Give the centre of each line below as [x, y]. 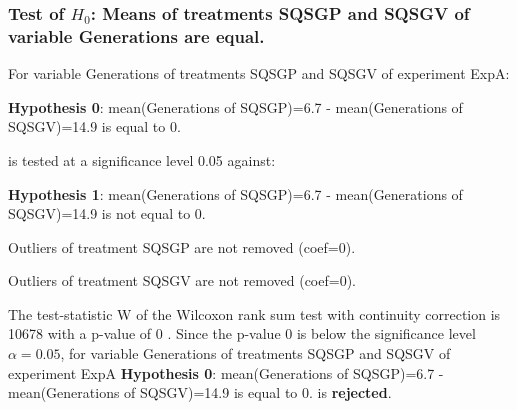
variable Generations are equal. [136, 35]
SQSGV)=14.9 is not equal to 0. [107, 213]
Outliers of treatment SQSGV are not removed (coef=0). [182, 280]
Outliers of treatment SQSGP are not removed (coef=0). [182, 246]
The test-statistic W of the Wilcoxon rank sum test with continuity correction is [254, 313]
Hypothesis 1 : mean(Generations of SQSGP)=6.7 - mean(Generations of [235, 193]
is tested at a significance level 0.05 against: [142, 159]
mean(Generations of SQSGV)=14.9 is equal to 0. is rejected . [200, 392]
